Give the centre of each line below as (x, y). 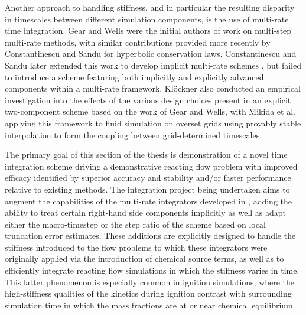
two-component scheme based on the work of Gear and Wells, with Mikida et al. (150, 111)
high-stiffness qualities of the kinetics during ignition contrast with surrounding (148, 293)
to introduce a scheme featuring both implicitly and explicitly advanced (134, 77)
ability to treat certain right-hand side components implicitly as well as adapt (146, 212)
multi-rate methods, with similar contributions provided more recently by (138, 42)
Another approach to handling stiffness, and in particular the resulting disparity (150, 7)
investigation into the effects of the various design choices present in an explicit (148, 100)
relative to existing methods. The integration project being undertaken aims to (147, 189)
